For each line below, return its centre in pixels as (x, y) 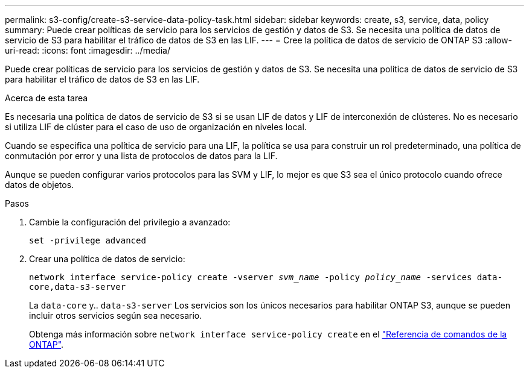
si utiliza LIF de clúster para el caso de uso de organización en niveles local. (156, 127)
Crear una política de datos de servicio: (107, 259)
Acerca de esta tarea (46, 98)
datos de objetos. (40, 185)
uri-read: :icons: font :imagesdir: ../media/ (88, 50)
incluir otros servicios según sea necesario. (116, 315)
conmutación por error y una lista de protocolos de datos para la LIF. (141, 156)
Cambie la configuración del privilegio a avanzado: (130, 222)
